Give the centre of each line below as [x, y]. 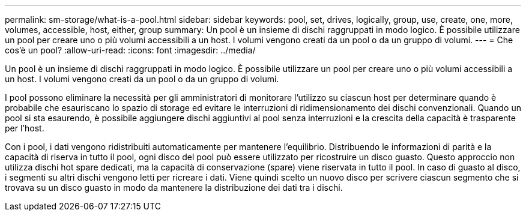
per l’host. [25, 128]
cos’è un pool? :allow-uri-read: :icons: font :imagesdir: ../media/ [130, 50]
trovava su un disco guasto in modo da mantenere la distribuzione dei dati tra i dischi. [174, 187]
